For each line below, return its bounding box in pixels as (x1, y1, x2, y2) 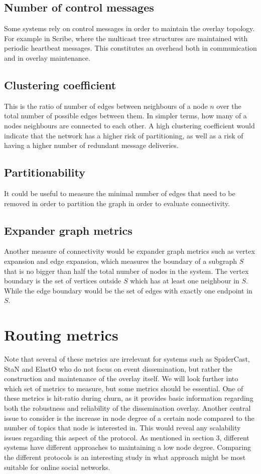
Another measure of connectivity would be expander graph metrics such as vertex (4, 246, 255, 256)
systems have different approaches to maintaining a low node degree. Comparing (4, 442, 251, 452)
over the (216, 100, 241, 111)
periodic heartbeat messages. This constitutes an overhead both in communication (4, 43, 257, 53)
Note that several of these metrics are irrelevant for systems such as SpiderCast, (4, 354, 250, 364)
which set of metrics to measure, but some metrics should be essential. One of (4, 383, 243, 393)
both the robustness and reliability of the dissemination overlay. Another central (4, 403, 251, 413)
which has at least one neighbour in (130, 275, 239, 286)
